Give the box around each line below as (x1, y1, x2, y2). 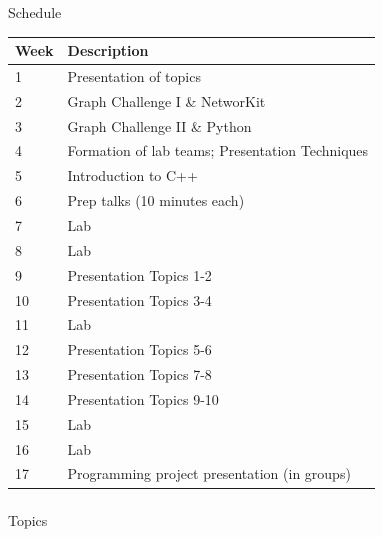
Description (67, 40, 149, 61)
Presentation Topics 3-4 (67, 289, 212, 310)
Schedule (8, 2, 62, 22)
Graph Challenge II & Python (67, 115, 252, 136)
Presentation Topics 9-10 (67, 388, 219, 409)
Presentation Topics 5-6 (67, 339, 212, 360)
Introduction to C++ (67, 165, 198, 186)
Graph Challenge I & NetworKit (67, 90, 266, 111)
